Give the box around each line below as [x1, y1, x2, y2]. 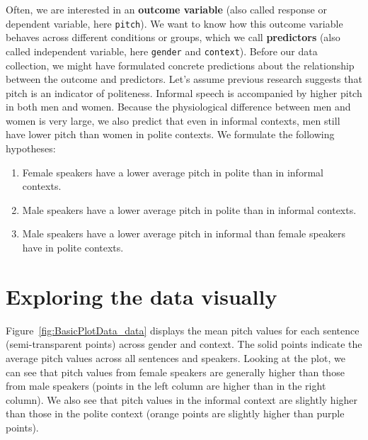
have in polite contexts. [22, 240, 124, 255]
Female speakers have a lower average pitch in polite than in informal [22, 164, 323, 179]
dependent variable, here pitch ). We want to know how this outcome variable [6, 16, 343, 30]
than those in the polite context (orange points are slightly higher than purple [6, 406, 345, 421]
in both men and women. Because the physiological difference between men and [6, 99, 351, 114]
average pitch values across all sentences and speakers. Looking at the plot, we [6, 350, 345, 365]
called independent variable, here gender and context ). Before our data [6, 43, 318, 58]
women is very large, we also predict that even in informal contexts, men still [6, 113, 340, 128]
